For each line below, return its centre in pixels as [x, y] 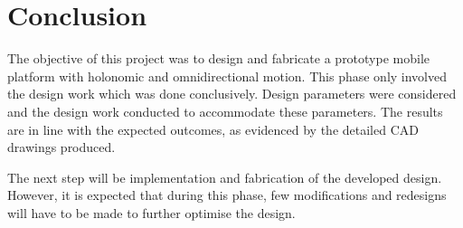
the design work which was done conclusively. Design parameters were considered [232, 94]
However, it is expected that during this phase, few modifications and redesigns [227, 195]
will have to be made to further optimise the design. [151, 212]
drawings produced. [61, 147]
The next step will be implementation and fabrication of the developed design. [225, 177]
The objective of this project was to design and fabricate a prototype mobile [219, 58]
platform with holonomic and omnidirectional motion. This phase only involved [227, 76]
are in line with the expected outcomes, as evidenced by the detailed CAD [213, 129]
